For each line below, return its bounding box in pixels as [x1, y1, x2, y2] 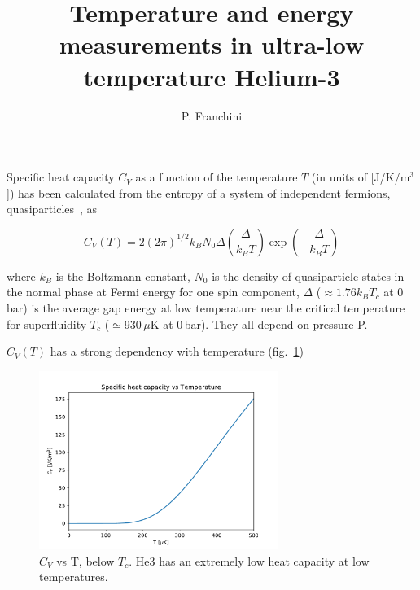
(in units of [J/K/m [311, 168, 410, 186]
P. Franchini [181, 107, 243, 124]
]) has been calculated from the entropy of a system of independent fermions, [7, 184, 391, 201]
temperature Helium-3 [83, 59, 340, 93]
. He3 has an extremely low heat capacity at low [129, 552, 370, 569]
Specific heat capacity [7, 168, 115, 186]
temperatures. [39, 568, 108, 585]
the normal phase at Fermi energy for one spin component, [7, 283, 300, 300]
